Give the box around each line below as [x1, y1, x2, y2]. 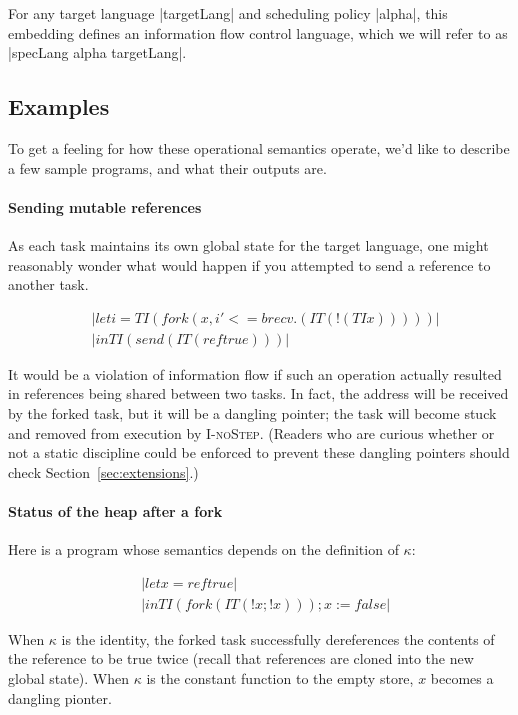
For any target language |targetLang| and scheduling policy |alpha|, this [8, 3, 448, 23]
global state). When [8, 668, 130, 689]
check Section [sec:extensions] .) [8, 461, 199, 482]
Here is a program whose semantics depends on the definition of [8, 539, 399, 560]
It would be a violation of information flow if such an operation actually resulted [8, 363, 502, 384]
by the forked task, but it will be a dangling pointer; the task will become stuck [8, 403, 497, 423]
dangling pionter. [8, 687, 112, 708]
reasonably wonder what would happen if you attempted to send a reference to [8, 254, 491, 275]
